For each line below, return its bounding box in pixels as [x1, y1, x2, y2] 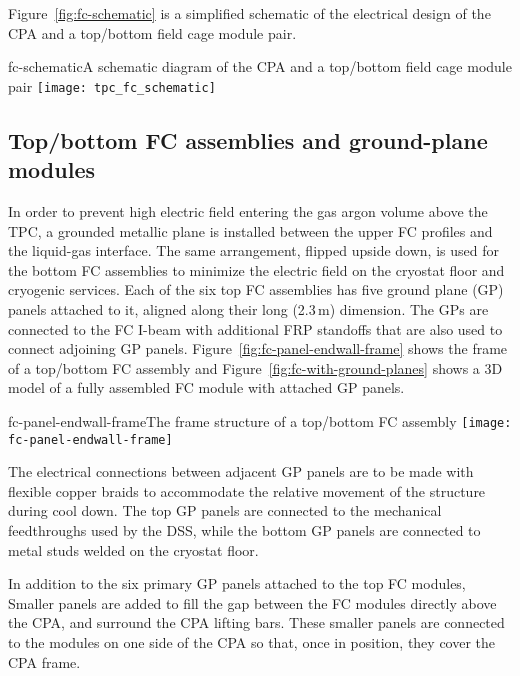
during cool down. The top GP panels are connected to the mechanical [8, 500, 442, 521]
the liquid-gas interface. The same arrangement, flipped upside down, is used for [8, 240, 499, 261]
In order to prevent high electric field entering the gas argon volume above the [8, 201, 488, 222]
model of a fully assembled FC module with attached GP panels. [8, 377, 405, 398]
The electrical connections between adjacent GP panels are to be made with [8, 461, 474, 482]
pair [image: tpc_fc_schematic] [8, 75, 216, 96]
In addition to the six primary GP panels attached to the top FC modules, [8, 573, 466, 594]
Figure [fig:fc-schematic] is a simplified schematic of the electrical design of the [8, 3, 491, 23]
